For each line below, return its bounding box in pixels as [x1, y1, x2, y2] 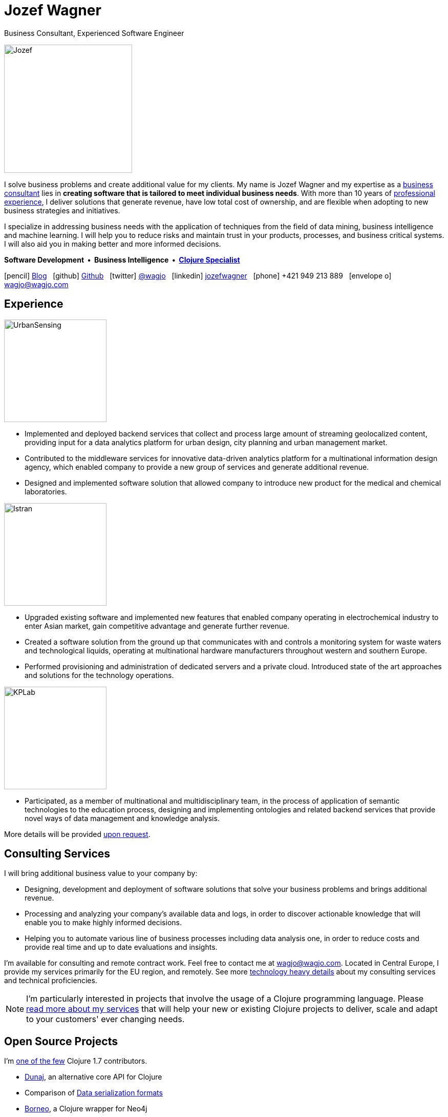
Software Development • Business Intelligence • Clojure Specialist [4, 255, 240, 264]
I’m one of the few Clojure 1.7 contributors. [4, 1056, 147, 1066]
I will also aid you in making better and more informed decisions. [4, 239, 221, 248]
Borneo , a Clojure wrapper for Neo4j [25, 1104, 147, 1113]
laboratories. [25, 487, 67, 496]
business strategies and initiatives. [4, 206, 120, 215]
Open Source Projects [4, 1034, 118, 1048]
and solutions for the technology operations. [25, 670, 174, 680]
